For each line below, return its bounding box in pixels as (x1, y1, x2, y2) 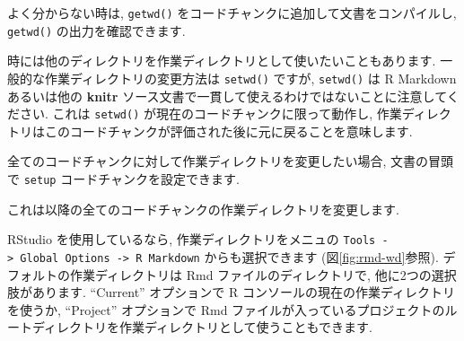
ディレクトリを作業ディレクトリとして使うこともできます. (31, 318, 372, 337)
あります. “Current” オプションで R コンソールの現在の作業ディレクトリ (31, 283, 455, 302)
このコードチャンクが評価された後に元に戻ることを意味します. (44, 121, 413, 140)
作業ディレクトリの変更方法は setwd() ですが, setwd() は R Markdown (44, 68, 457, 87)
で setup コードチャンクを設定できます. (7, 170, 240, 188)
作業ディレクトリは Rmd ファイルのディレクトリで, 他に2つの (69, 265, 432, 284)
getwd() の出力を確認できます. (7, 21, 186, 39)
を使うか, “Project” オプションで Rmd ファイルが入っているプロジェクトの (7, 300, 445, 319)
